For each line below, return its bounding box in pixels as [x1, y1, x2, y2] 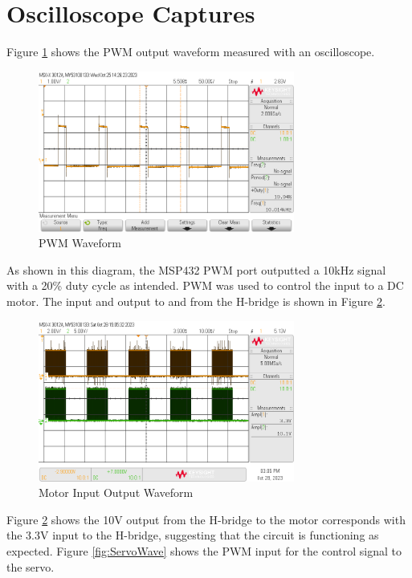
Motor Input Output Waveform [39, 484, 194, 501]
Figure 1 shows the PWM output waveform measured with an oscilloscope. [6, 43, 375, 60]
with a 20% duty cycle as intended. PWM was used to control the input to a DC [6, 277, 404, 294]
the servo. [6, 558, 55, 575]
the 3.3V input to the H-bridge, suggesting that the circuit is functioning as [6, 527, 379, 543]
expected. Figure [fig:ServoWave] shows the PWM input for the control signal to [6, 542, 402, 559]
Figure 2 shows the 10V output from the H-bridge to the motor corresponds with [6, 511, 406, 527]
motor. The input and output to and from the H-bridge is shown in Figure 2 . [6, 293, 385, 310]
